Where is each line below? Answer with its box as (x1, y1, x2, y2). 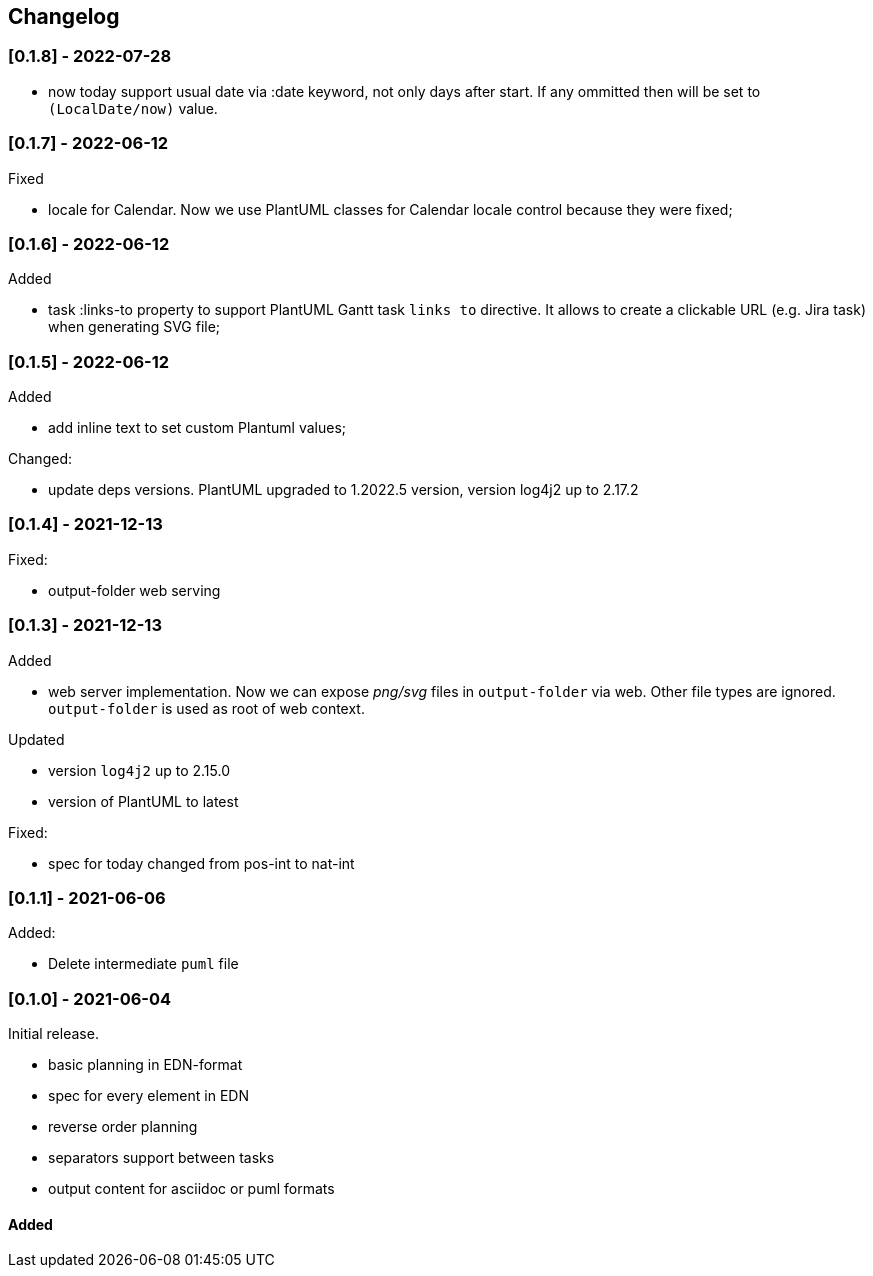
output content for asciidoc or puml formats (48, 1180, 335, 1198)
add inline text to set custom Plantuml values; (48, 419, 347, 437)
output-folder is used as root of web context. (48, 699, 365, 717)
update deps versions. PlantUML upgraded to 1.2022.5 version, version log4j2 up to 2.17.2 (48, 481, 639, 499)
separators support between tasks (48, 1149, 275, 1167)
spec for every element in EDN (48, 1087, 249, 1105)
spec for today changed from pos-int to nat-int (48, 854, 355, 872)
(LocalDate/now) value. (48, 99, 218, 117)
